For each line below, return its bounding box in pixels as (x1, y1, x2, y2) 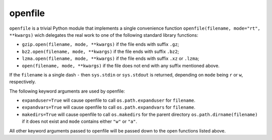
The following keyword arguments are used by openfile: (9, 88, 125, 94)
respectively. (9, 79, 36, 85)
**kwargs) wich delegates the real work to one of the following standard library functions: (9, 32, 198, 38)
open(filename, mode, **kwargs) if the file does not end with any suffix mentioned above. (22, 62, 220, 68)
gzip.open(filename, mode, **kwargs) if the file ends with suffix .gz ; (22, 41, 179, 47)
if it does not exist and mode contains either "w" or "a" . (22, 118, 138, 124)
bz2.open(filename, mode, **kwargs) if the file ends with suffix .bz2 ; (22, 48, 179, 54)
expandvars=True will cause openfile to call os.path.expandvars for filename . (22, 104, 196, 110)
